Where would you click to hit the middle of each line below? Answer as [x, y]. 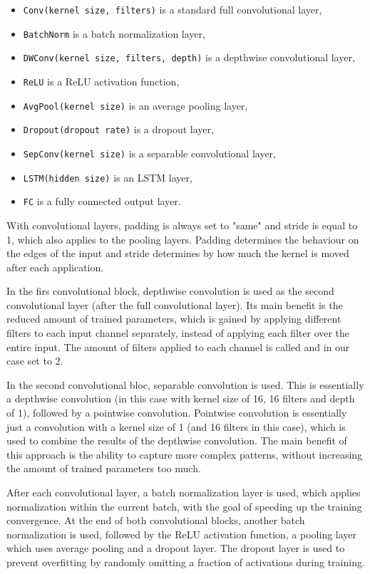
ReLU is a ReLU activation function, [101, 81]
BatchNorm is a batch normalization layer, [114, 33]
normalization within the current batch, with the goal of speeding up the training [184, 506]
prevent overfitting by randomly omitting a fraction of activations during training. [186, 562]
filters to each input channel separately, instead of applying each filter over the [178, 333]
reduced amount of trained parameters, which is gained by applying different [174, 319]
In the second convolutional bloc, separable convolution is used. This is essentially [185, 384]
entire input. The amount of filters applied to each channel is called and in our [178, 346]
